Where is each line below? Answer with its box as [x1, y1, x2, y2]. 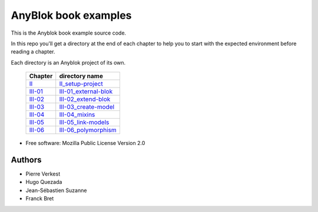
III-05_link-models [59, 118, 110, 126]
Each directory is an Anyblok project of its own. [11, 59, 126, 66]
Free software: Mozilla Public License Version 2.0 [25, 140, 145, 147]
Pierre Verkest [25, 170, 61, 177]
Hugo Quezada [25, 179, 62, 186]
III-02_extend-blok [59, 95, 111, 103]
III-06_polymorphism [59, 126, 117, 134]
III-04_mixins [59, 110, 95, 119]
